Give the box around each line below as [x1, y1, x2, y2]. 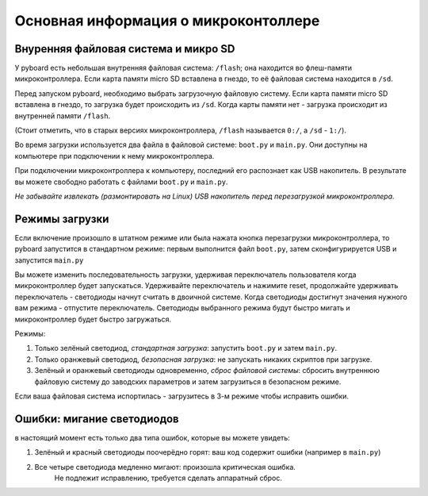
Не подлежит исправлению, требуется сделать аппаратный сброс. [54, 473, 283, 483]
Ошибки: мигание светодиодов [14, 412, 179, 425]
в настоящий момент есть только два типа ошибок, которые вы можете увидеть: [14, 433, 291, 442]
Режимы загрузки [14, 212, 109, 225]
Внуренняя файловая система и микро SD [14, 42, 235, 56]
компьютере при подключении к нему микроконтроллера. [14, 151, 215, 160]
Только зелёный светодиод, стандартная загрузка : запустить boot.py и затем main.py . [34, 344, 337, 353]
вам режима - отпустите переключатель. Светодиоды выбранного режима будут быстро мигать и [14, 303, 350, 313]
